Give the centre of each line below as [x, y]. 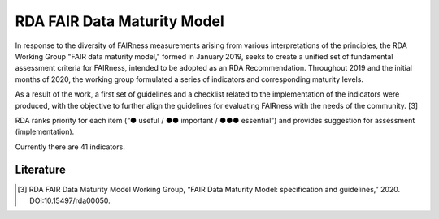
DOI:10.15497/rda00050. [70, 200]
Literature [41, 170]
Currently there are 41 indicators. [70, 147]
